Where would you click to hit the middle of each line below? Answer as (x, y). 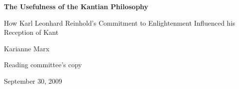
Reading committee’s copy (43, 65)
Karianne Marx (27, 48)
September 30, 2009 (33, 81)
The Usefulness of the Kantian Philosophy (76, 6)
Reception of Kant (31, 32)
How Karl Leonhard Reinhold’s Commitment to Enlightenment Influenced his (120, 22)
